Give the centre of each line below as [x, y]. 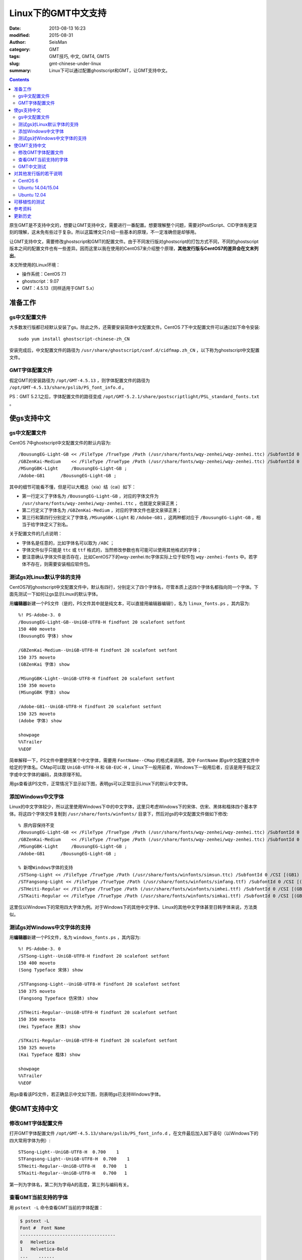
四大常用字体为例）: [30, 1140]
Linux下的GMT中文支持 [58, 13]
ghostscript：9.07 [40, 281]
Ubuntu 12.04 [32, 195]
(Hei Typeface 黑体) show [49, 1026]
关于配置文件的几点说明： [36, 534]
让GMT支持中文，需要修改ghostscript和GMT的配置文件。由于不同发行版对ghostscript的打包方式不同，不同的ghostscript [134, 241]
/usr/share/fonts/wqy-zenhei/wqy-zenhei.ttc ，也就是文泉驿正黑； [100, 503]
